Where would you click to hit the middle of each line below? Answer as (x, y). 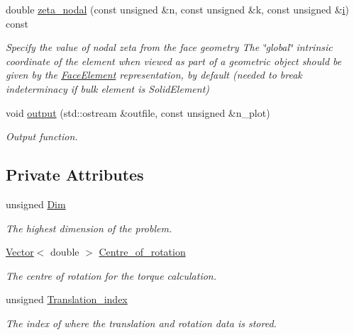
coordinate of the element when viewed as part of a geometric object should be (174, 61)
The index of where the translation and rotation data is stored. (141, 323)
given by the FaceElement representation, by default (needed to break (154, 75)
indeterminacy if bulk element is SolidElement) (108, 88)
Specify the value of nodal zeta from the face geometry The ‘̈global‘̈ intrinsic (169, 47)
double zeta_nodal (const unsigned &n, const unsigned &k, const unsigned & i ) (177, 9)
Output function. (42, 136)
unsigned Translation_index (67, 299)
